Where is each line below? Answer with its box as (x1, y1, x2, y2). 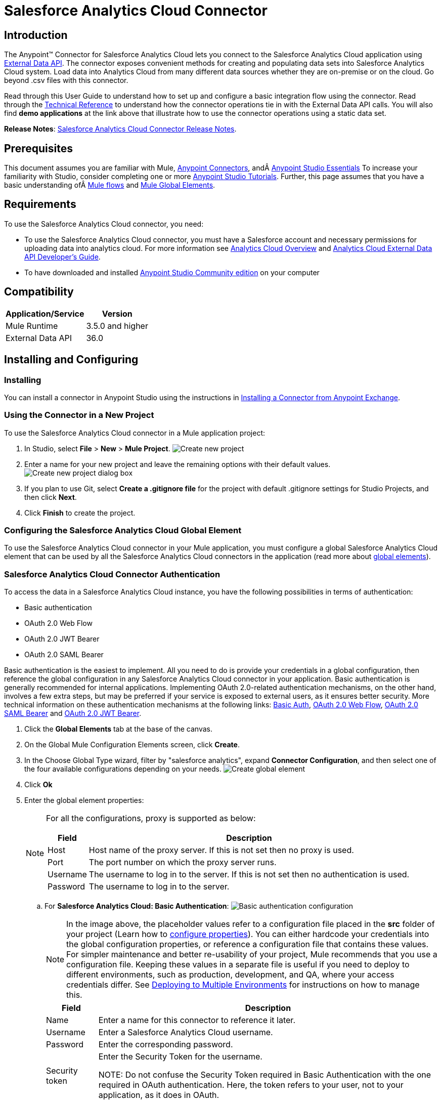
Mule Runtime (6, 320, 58, 331)
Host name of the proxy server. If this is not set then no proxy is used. (89, 845, 354, 856)
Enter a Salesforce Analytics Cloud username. (98, 1027, 273, 1038)
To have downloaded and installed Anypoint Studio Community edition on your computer (24, 268, 320, 277)
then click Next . (24, 492, 77, 501)
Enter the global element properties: (24, 796, 144, 805)
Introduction (4, 28, 68, 41)
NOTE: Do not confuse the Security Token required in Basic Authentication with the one (98, 1070, 431, 1080)
